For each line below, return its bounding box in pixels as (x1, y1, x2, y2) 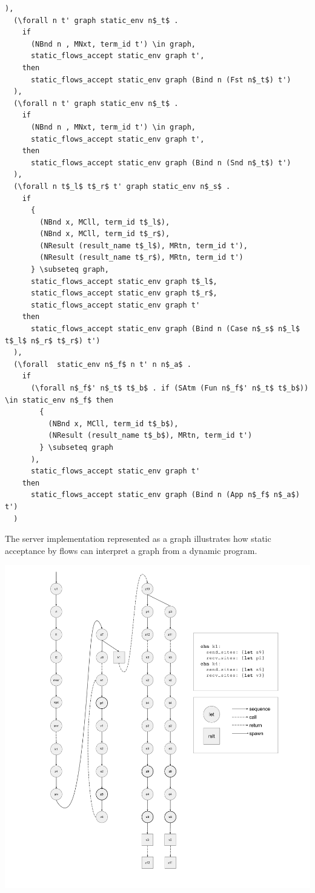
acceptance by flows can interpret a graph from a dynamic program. (5, 544, 257, 556)
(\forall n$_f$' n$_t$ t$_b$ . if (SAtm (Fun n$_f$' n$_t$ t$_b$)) (30, 384, 309, 392)
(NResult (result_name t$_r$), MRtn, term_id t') (39, 253, 244, 262)
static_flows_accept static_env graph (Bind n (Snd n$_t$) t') (30, 158, 291, 167)
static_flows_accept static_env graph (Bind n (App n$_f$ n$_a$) (30, 490, 300, 499)
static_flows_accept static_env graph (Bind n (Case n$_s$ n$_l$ (30, 325, 300, 334)
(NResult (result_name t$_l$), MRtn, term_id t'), (39, 241, 248, 250)
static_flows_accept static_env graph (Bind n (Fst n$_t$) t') (30, 75, 291, 84)
